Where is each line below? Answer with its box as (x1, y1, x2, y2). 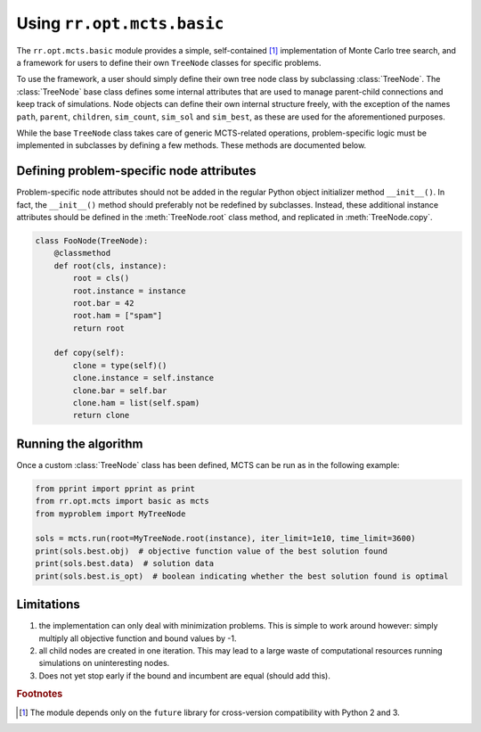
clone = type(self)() (72, 360, 167, 370)
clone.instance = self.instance (72, 373, 214, 383)
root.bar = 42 (72, 298, 135, 308)
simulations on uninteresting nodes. (38, 658, 170, 669)
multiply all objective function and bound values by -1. (38, 633, 237, 644)
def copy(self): (53, 348, 125, 358)
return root (72, 323, 125, 333)
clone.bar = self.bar (72, 385, 167, 396)
